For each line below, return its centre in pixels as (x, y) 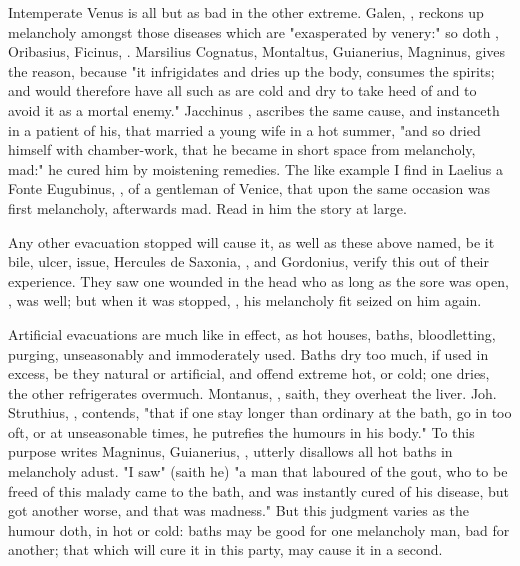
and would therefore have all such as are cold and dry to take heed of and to (242, 90)
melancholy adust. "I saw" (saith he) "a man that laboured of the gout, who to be (258, 471)
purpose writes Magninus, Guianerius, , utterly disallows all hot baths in (230, 451)
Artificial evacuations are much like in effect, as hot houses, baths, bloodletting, (252, 333)
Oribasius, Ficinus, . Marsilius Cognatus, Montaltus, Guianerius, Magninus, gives (257, 51)
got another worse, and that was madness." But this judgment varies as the (239, 510)
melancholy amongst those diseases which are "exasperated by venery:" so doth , (253, 31)
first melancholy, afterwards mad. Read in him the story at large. (207, 207)
